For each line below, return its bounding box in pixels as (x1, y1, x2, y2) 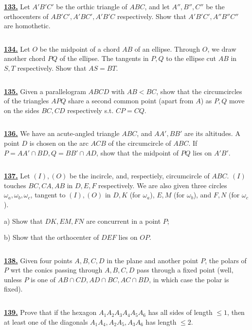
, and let (144, 1, 170, 11)
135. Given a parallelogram (4, 86, 86, 96)
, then (227, 307, 245, 317)
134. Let (4, 43, 30, 54)
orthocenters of (4, 11, 49, 21)
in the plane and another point (107, 255, 198, 265)
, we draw (207, 43, 236, 54)
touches (4, 180, 26, 190)
